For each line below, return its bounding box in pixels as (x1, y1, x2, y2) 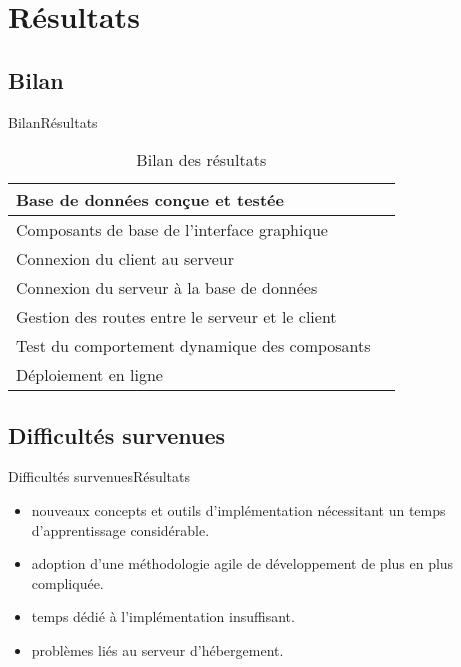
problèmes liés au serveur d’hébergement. (31, 639, 284, 660)
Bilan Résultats (8, 111, 98, 132)
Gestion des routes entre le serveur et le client (16, 305, 337, 329)
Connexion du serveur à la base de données (16, 276, 318, 300)
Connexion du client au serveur (16, 247, 234, 271)
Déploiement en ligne (16, 363, 163, 387)
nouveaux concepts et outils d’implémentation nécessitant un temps (31, 499, 446, 520)
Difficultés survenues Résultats (8, 466, 191, 487)
